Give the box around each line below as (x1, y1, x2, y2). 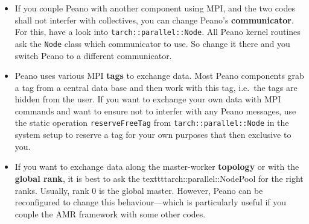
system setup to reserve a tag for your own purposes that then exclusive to (14, 128, 291, 141)
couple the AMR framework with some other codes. (14, 207, 206, 220)
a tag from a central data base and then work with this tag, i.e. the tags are (14, 81, 298, 93)
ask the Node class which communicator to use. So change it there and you (14, 37, 290, 49)
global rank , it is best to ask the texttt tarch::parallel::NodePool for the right (14, 172, 304, 184)
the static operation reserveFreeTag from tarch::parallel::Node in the (14, 116, 289, 129)
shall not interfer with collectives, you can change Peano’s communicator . (14, 13, 294, 26)
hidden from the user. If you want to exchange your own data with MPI (14, 93, 281, 105)
